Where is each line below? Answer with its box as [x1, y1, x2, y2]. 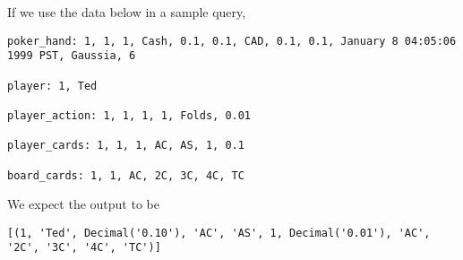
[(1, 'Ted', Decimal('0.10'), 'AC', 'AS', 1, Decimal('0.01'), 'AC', [7, 226, 431, 239]
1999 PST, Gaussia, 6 [7, 49, 136, 63]
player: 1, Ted [7, 79, 98, 92]
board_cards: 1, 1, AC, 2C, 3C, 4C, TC [7, 169, 244, 182]
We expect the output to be [7, 195, 159, 213]
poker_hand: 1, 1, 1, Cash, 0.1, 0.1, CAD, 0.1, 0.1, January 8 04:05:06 [7, 34, 457, 48]
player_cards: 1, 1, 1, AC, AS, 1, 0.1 [7, 139, 244, 152]
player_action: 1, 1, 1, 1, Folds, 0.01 [7, 108, 252, 122]
